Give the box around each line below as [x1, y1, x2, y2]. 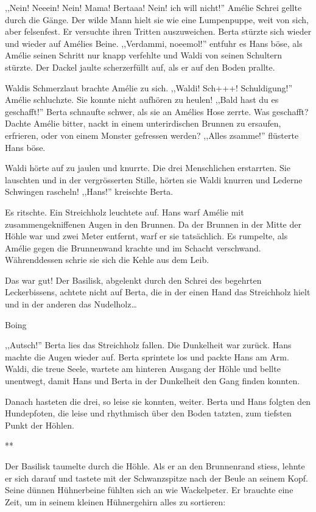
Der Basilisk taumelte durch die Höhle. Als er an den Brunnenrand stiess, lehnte [5, 460, 305, 472]
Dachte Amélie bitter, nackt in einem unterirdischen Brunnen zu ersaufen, [5, 117, 281, 130]
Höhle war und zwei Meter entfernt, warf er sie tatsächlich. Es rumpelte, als [5, 230, 288, 242]
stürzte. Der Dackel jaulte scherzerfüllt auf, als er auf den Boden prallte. [5, 60, 275, 73]
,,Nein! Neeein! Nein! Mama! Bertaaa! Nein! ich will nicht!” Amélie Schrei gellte [5, 1, 302, 13]
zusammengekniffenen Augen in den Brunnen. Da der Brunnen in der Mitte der [5, 217, 301, 230]
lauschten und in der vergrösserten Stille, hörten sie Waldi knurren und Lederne [5, 173, 303, 186]
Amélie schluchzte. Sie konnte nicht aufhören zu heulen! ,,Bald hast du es [5, 93, 279, 106]
